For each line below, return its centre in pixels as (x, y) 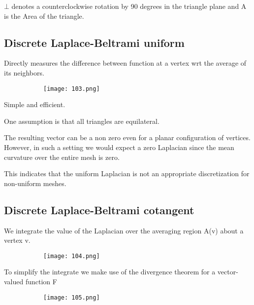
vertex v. (17, 240)
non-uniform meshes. (35, 183)
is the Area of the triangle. (44, 16)
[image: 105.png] (72, 297)
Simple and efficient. (35, 104)
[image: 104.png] (72, 256)
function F (41, 282)
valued (14, 282)
